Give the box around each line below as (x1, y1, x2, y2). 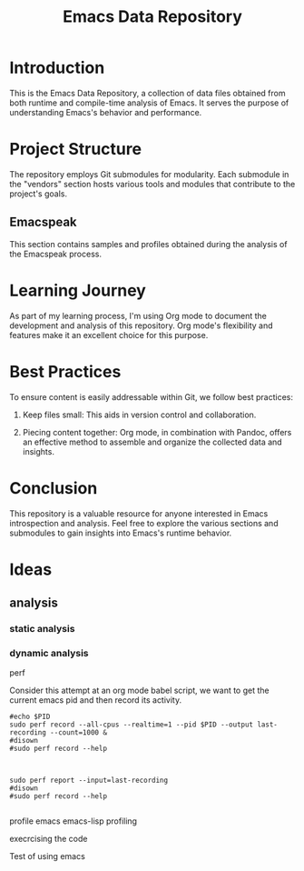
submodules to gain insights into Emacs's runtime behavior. (9, 527, 232, 538)
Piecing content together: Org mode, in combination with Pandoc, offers (22, 426, 292, 437)
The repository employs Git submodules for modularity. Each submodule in (9, 168, 289, 179)
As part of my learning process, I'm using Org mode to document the (9, 310, 268, 321)
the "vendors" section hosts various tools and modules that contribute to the (9, 178, 296, 189)
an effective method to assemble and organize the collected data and (22, 436, 283, 447)
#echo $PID (9, 712, 51, 722)
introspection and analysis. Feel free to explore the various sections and (9, 517, 279, 528)
